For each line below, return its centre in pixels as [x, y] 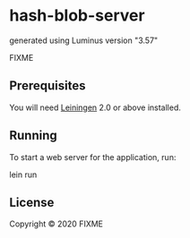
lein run [23, 174]
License [32, 202]
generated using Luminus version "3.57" [84, 40]
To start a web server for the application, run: [93, 157]
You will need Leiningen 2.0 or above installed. [95, 107]
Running [34, 136]
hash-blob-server [77, 16]
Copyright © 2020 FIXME [56, 224]
